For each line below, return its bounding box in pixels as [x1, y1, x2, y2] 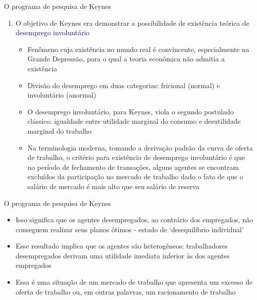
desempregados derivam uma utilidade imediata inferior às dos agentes [15, 250, 230, 260]
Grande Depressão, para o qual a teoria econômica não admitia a [27, 53, 225, 64]
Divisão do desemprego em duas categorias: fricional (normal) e [27, 80, 220, 90]
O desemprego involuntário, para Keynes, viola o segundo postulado [27, 106, 234, 116]
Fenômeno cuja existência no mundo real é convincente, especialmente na [27, 44, 250, 54]
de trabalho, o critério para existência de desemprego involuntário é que [27, 152, 245, 162]
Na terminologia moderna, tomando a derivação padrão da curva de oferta [27, 142, 253, 152]
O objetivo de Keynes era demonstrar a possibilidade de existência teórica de [15, 17, 250, 28]
